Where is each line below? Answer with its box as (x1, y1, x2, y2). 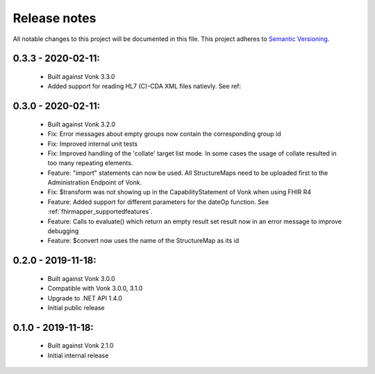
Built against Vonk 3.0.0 (47, 274, 116, 282)
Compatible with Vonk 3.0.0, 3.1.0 (47, 284, 143, 293)
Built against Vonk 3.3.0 (47, 72, 115, 80)
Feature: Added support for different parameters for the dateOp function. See (47, 198, 269, 206)
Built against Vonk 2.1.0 (47, 341, 114, 350)
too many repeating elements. (47, 159, 133, 167)
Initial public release (47, 304, 106, 312)
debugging (47, 227, 79, 235)
